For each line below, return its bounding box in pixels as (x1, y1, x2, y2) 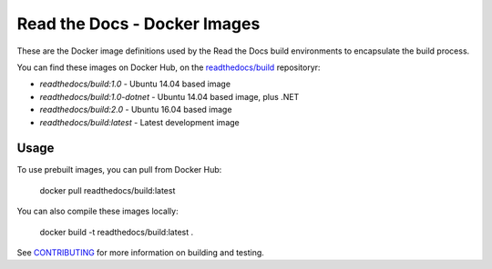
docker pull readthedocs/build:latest (39, 184, 176, 195)
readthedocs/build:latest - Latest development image (39, 116, 241, 127)
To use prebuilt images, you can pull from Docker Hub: (16, 164, 222, 175)
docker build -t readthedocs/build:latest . (39, 226, 194, 237)
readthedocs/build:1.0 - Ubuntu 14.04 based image (39, 78, 231, 90)
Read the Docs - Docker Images (16, 14, 261, 34)
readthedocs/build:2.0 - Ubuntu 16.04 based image (39, 105, 232, 115)
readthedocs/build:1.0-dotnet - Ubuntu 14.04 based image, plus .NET (39, 91, 300, 102)
